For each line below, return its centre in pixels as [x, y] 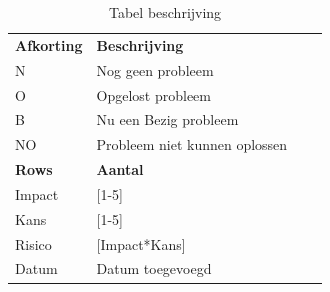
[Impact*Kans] [141, 243]
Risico [33, 243]
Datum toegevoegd [154, 268]
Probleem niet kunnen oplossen [192, 144]
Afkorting [49, 44]
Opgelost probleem [153, 94]
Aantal [120, 169]
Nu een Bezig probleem [167, 119]
